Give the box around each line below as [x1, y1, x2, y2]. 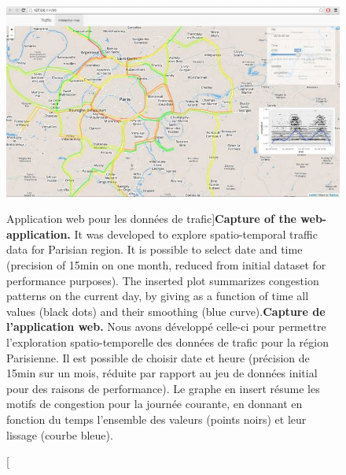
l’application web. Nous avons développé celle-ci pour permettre [6, 318, 326, 335]
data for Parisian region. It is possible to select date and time [6, 241, 303, 258]
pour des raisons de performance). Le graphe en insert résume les [6, 380, 320, 396]
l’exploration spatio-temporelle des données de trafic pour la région [6, 334, 329, 351]
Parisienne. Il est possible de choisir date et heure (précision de [6, 349, 310, 366]
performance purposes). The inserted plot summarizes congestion [6, 272, 319, 288]
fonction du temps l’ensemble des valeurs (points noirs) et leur [6, 410, 307, 427]
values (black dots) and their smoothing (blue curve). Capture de [6, 302, 326, 319]
